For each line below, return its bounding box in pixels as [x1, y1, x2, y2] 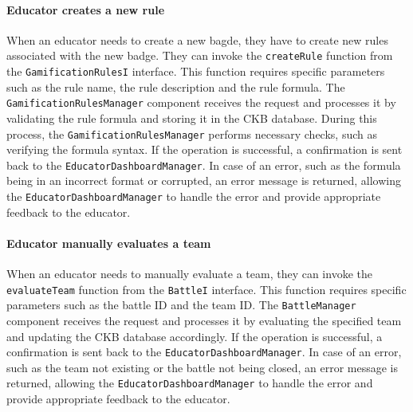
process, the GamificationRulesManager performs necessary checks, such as [6, 125, 377, 142]
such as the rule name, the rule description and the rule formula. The [6, 78, 345, 95]
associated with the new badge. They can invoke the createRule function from [6, 47, 393, 64]
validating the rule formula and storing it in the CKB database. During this [6, 109, 377, 126]
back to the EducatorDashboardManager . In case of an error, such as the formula [6, 156, 401, 173]
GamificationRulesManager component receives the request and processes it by [6, 94, 396, 111]
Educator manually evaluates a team [6, 234, 211, 251]
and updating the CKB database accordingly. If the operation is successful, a [6, 328, 383, 344]
